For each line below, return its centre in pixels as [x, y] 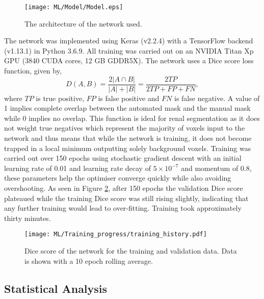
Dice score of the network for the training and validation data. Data [131, 251]
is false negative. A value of [217, 98]
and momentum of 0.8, [216, 168]
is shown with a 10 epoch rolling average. [89, 260]
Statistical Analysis [56, 288]
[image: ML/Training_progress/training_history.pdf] [116, 234]
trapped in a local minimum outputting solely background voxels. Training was [128, 148]
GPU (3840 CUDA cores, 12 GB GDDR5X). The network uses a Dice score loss [129, 60]
